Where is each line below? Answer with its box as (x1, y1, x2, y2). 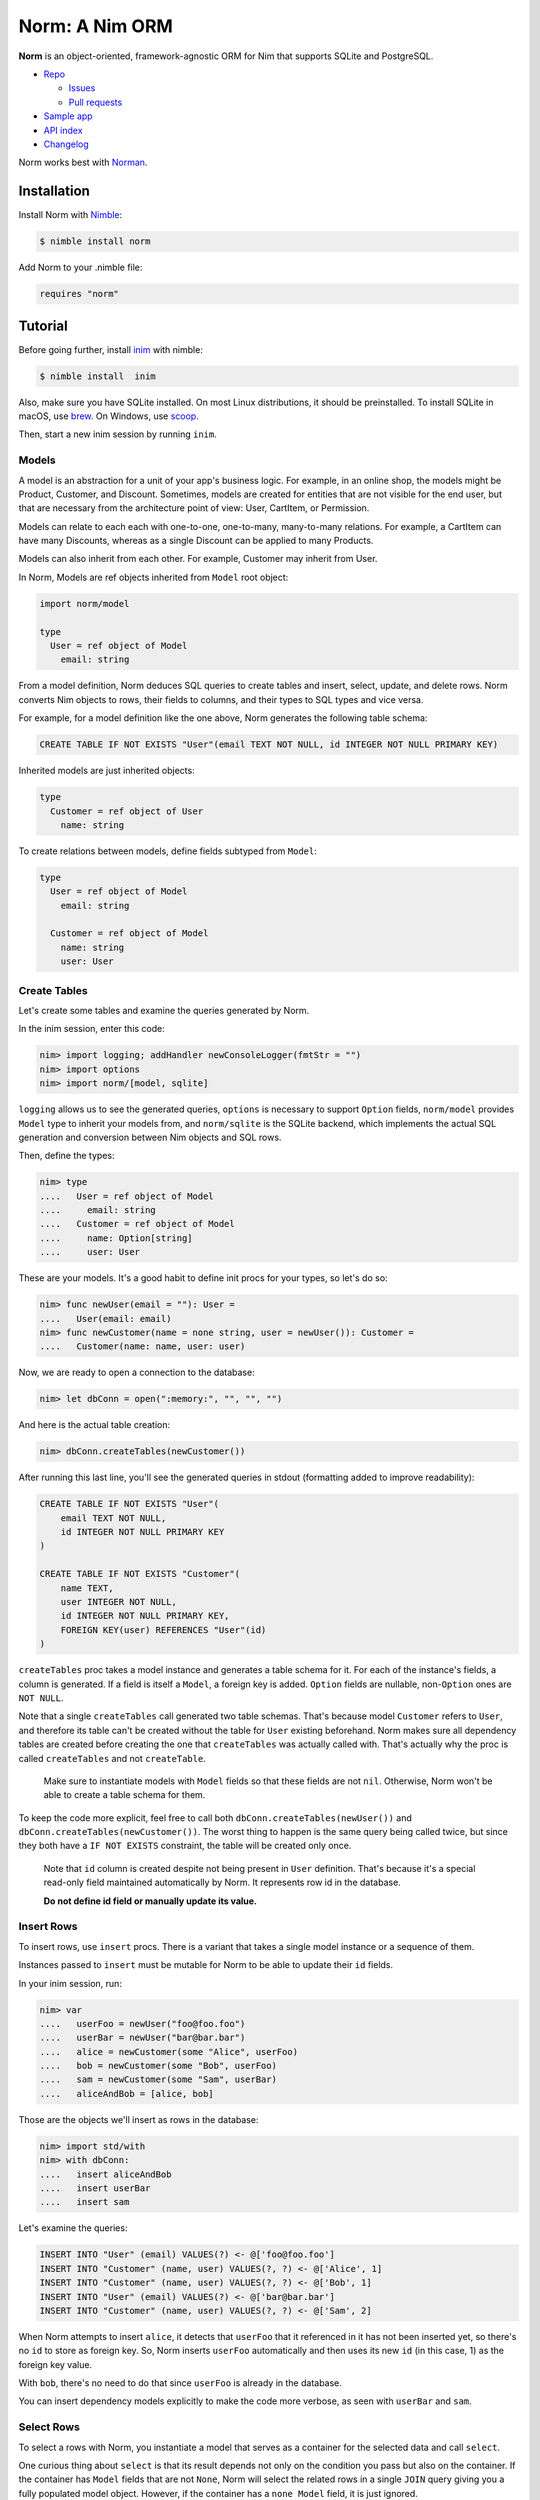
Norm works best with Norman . (18, 156, 148, 169)
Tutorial (18, 317, 69, 334)
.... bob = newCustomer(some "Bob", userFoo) (39, 2060, 277, 2072)
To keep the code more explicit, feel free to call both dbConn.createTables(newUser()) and (18, 1811, 412, 1824)
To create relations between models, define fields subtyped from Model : (18, 845, 317, 857)
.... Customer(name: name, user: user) (39, 1341, 246, 1352)
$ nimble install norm (39, 236, 151, 247)
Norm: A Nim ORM (18, 15, 174, 37)
